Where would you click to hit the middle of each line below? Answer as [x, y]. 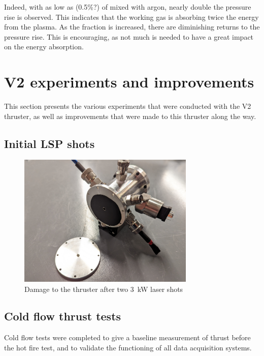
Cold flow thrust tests [63, 316]
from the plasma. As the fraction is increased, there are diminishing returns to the [132, 27]
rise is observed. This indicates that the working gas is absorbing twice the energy [131, 17]
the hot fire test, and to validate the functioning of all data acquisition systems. [128, 347]
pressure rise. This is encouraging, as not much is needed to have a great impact [129, 36]
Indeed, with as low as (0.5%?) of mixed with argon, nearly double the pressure [128, 7]
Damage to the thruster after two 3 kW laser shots [104, 289]
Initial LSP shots [49, 143]
